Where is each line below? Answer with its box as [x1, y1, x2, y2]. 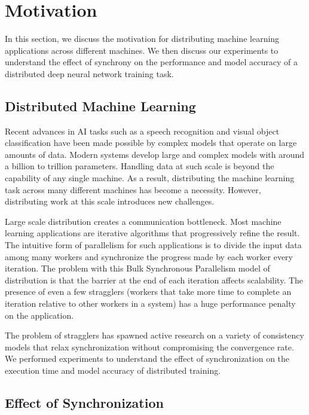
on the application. [5, 309, 74, 321]
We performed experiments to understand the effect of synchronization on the [5, 352, 290, 365]
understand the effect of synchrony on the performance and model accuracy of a [5, 56, 298, 68]
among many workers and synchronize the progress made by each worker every [5, 250, 293, 263]
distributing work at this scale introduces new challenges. [5, 195, 215, 208]
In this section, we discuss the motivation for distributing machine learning [5, 32, 280, 45]
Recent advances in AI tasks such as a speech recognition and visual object [5, 124, 280, 137]
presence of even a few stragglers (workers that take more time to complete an [5, 285, 292, 298]
